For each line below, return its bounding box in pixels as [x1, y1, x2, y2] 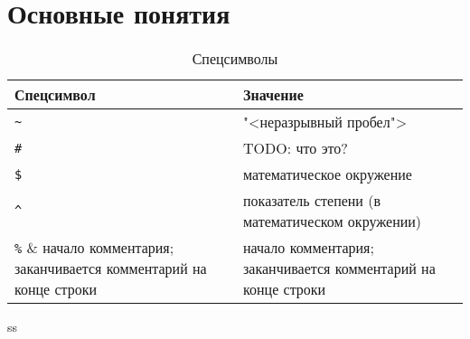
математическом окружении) [243, 211, 422, 232]
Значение [243, 84, 304, 106]
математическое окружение [243, 164, 412, 185]
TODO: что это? [243, 137, 348, 159]
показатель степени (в [243, 190, 381, 212]
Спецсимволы [192, 48, 278, 70]
